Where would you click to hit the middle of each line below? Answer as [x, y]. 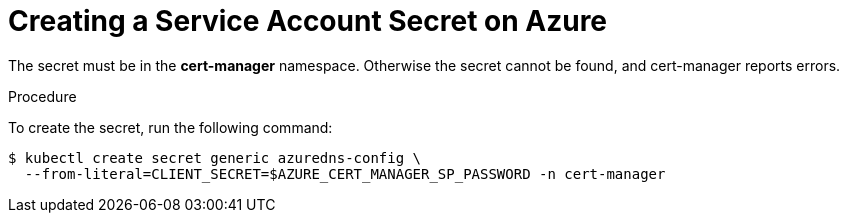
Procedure [42, 96]
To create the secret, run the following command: [170, 127]
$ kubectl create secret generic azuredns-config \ [215, 157]
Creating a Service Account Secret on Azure [308, 21]
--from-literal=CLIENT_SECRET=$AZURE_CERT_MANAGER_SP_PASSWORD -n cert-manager [345, 173]
